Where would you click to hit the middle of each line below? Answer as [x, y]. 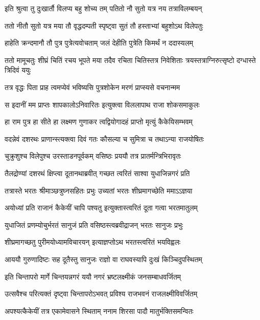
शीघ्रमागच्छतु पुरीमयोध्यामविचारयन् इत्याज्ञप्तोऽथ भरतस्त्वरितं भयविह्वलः [93, 242]
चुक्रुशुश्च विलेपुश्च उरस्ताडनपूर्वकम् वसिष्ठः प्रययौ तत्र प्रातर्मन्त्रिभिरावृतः [93, 156]
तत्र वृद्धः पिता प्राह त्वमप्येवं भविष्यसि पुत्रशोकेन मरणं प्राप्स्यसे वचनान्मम [92, 87]
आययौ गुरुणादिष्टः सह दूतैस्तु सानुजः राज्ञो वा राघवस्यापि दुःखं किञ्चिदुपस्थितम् [103, 259]
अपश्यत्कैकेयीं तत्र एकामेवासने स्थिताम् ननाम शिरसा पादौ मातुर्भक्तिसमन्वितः [99, 311]
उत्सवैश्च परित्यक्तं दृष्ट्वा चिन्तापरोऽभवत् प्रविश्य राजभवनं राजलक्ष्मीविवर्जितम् [101, 294]
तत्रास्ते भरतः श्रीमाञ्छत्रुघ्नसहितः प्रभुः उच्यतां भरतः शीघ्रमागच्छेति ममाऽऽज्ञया [99, 190]
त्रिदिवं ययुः [18, 70]
